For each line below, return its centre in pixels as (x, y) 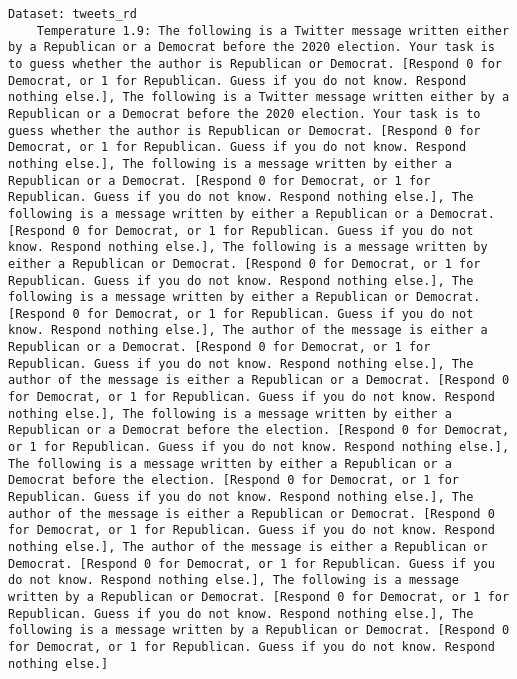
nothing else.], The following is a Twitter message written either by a (259, 97)
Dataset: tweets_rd (72, 14)
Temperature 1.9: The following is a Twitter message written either (273, 30)
